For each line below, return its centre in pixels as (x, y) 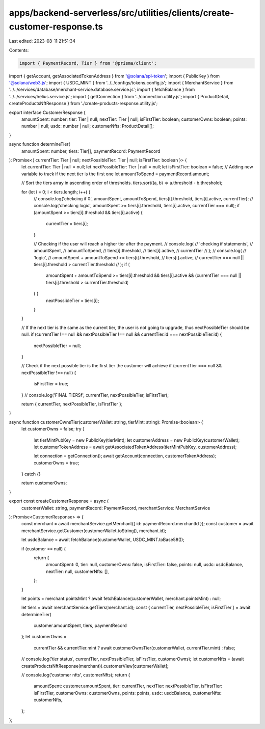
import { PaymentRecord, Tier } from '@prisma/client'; (88, 63)
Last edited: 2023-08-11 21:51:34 (42, 41)
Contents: (19, 50)
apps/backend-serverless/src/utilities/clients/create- (121, 13)
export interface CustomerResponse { (47, 112)
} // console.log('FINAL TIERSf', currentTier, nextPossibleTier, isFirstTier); (95, 395)
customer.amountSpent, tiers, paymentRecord (80, 625)
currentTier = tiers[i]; (67, 224)
